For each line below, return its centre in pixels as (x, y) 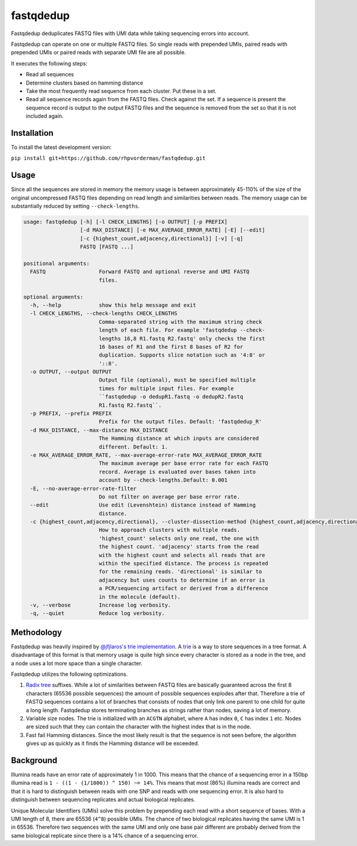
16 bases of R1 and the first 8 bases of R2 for (171, 346)
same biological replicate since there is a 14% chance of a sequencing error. (105, 835)
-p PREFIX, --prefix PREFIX (71, 413)
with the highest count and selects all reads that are (182, 555)
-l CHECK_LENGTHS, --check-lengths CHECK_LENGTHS (104, 313)
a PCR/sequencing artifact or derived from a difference (184, 589)
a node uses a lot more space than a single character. (77, 663)
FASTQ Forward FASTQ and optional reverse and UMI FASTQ (140, 272)
